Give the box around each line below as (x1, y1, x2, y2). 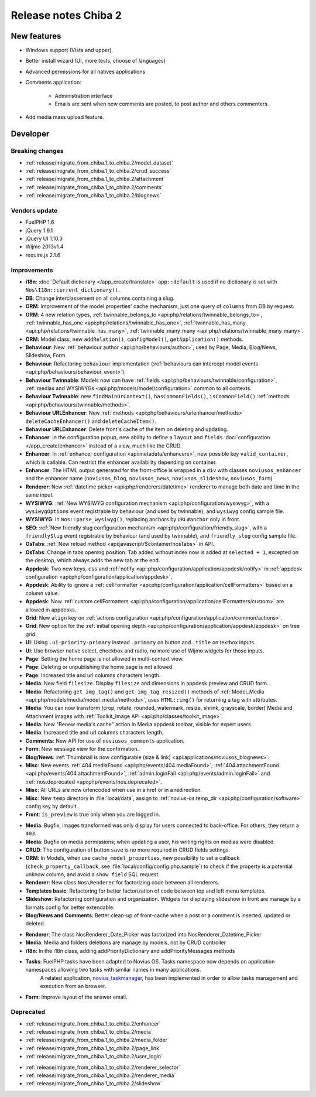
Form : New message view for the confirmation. (25, 746, 139, 753)
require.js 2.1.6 (25, 251, 61, 258)
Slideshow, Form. (25, 352, 67, 359)
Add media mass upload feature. (25, 114, 104, 121)
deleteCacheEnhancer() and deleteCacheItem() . (25, 418, 156, 425)
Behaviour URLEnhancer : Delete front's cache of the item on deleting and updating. (25, 426, 228, 433)
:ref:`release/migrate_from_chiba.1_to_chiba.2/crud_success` (25, 167, 171, 174)
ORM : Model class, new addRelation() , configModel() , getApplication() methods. (25, 336, 244, 343)
